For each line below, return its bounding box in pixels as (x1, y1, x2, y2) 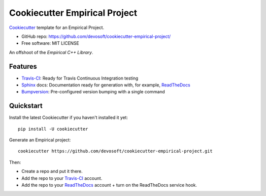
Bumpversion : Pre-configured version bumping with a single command (21, 89, 165, 95)
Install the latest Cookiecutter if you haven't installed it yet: (9, 114, 128, 120)
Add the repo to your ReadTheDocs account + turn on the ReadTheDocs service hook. (21, 182, 197, 188)
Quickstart (9, 102, 43, 110)
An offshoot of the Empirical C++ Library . (9, 49, 94, 55)
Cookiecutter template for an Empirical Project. (9, 25, 104, 30)
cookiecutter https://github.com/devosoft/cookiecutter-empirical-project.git (18, 148, 213, 154)
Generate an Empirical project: (9, 137, 71, 143)
